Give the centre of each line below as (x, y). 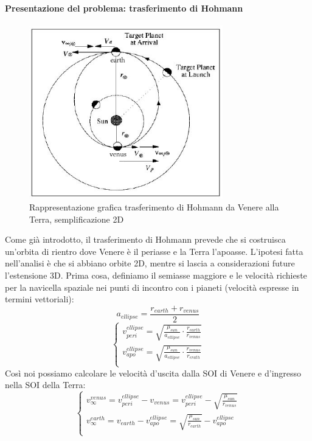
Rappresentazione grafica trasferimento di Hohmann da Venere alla (154, 207)
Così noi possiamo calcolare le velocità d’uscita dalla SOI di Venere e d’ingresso (153, 373)
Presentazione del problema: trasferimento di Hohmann (124, 8)
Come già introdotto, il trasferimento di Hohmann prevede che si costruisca (145, 239)
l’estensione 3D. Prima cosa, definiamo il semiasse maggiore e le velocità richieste (156, 275)
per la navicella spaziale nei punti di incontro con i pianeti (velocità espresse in (152, 287)
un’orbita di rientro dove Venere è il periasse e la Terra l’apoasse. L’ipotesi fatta (154, 251)
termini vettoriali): (40, 299)
